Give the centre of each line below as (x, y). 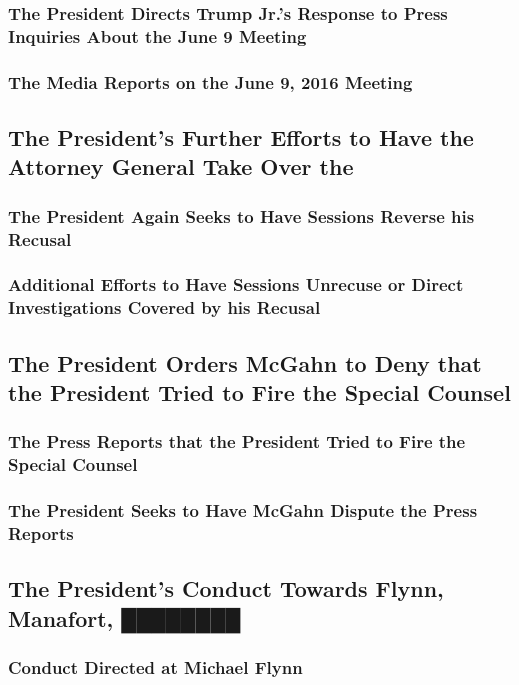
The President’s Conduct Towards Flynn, (226, 588)
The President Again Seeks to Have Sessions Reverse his (241, 215)
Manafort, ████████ (124, 617)
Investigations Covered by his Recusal (164, 307)
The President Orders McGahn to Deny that (245, 362)
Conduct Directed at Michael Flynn (155, 667)
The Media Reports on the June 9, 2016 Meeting (210, 81)
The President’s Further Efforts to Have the (241, 137)
